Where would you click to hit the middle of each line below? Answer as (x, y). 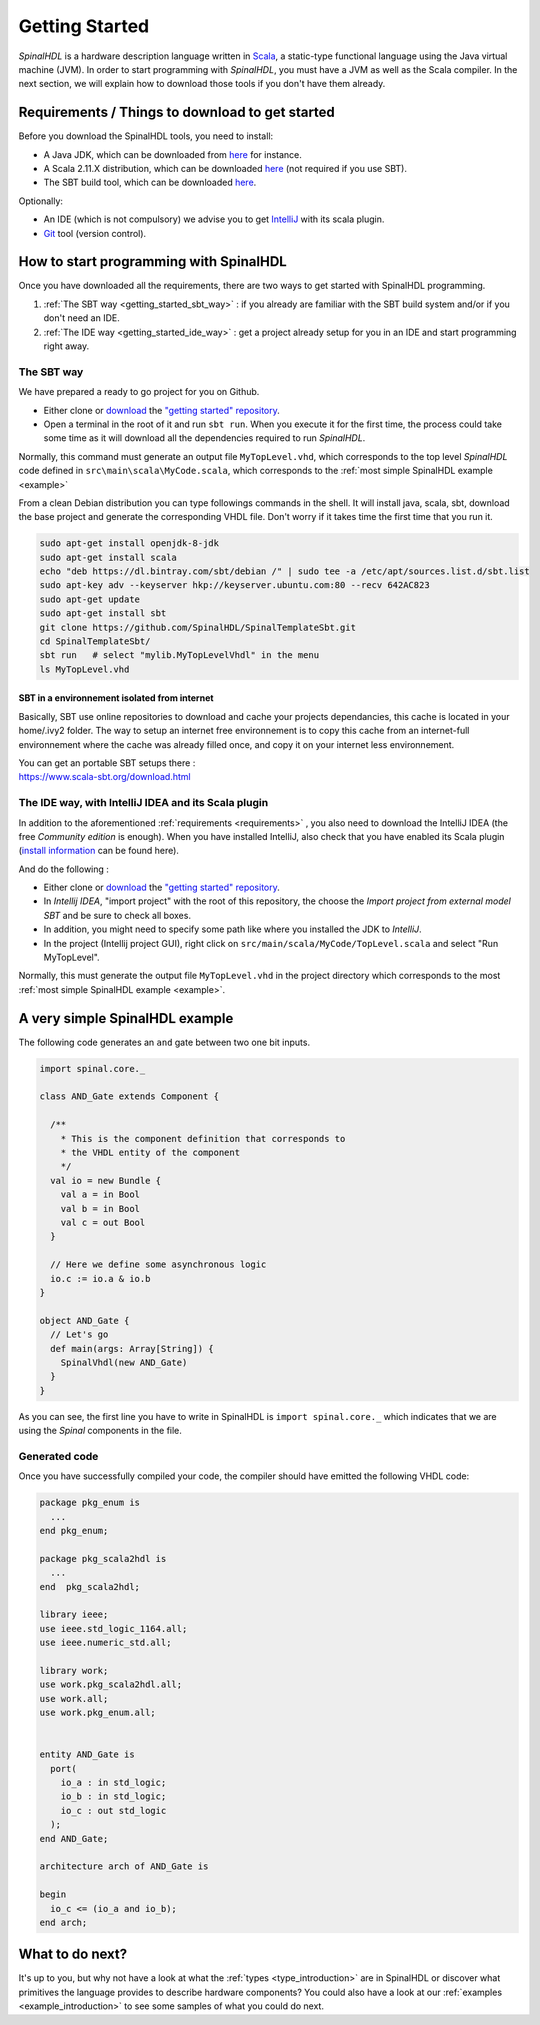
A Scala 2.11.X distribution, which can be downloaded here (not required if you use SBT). (225, 169)
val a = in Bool (100, 1194)
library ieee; (74, 1614)
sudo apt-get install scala (108, 557)
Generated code (58, 1456)
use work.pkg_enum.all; (98, 1713)
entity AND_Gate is (87, 1754)
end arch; (63, 1922)
